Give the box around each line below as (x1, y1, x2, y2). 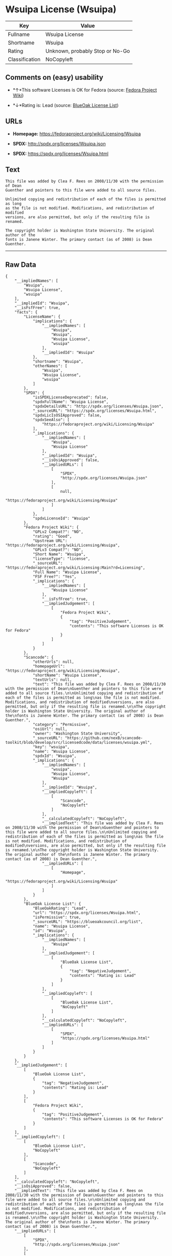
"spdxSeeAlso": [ (32, 417, 70, 423)
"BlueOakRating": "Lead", (32, 906, 88, 911)
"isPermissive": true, (32, 915, 81, 920)
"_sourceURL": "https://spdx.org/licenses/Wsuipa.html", (32, 408, 157, 413)
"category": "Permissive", (32, 722, 91, 727)
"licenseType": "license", (32, 556, 91, 561)
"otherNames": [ (32, 364, 68, 369)
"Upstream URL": (32, 538, 68, 543)
